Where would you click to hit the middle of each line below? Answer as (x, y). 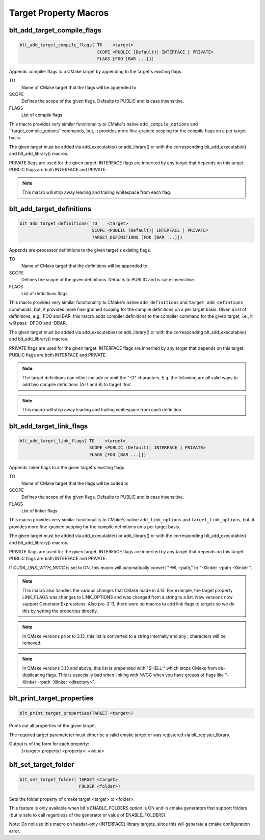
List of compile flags (42, 115)
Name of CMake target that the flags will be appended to (79, 87)
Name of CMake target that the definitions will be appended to (84, 266)
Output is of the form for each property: (49, 744)
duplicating (34, 675)
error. (15, 831)
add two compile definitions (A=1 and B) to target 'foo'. (77, 385)
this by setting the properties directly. (60, 611)
